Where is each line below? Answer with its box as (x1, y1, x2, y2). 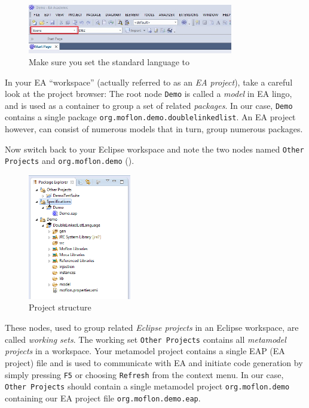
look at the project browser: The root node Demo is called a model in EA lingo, (5, 87, 292, 100)
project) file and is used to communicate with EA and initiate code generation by (5, 356, 303, 369)
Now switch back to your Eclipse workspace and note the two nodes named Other (5, 142, 304, 155)
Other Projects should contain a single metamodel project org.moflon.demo (5, 380, 290, 392)
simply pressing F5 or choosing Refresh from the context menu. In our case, (5, 368, 284, 380)
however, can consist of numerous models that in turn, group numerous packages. (5, 123, 303, 135)
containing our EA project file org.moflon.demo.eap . (5, 391, 201, 404)
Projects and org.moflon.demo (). (5, 154, 134, 167)
